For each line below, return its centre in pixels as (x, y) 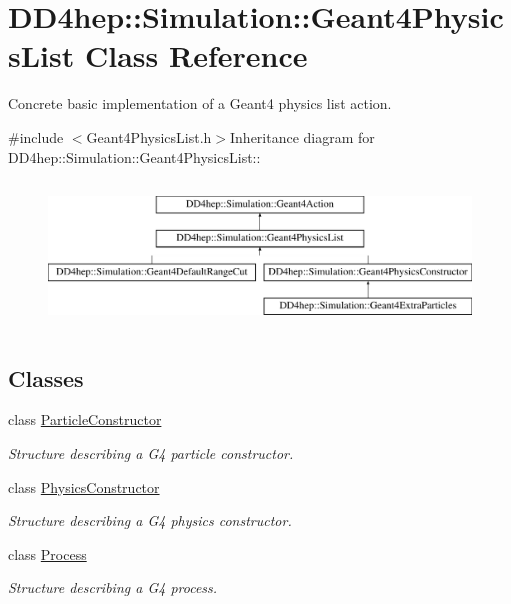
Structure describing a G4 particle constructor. (151, 453)
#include (36, 136)
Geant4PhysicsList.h (149, 136)
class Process (47, 553)
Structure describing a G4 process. (113, 587)
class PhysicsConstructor (84, 486)
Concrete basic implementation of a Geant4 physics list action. (200, 103)
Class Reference (196, 55)
